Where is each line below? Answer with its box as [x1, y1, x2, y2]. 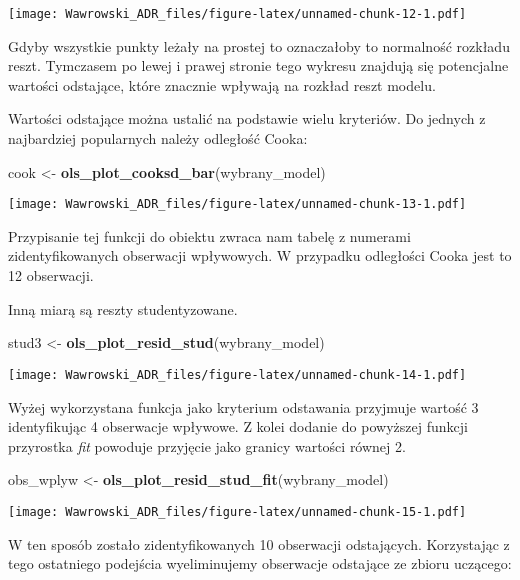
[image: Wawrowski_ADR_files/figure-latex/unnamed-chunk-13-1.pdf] [8, 197, 467, 212]
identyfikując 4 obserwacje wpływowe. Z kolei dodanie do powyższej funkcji [8, 416, 468, 437]
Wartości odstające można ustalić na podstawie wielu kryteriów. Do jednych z [8, 108, 486, 129]
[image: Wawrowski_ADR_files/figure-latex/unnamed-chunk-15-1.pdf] [8, 504, 467, 519]
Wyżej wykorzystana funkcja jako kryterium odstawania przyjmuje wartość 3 [8, 396, 479, 417]
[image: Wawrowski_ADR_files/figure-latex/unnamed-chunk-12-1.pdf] [8, 7, 467, 21]
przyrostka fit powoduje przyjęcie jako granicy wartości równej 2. [8, 435, 406, 456]
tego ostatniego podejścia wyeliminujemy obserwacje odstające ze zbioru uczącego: [8, 553, 512, 574]
